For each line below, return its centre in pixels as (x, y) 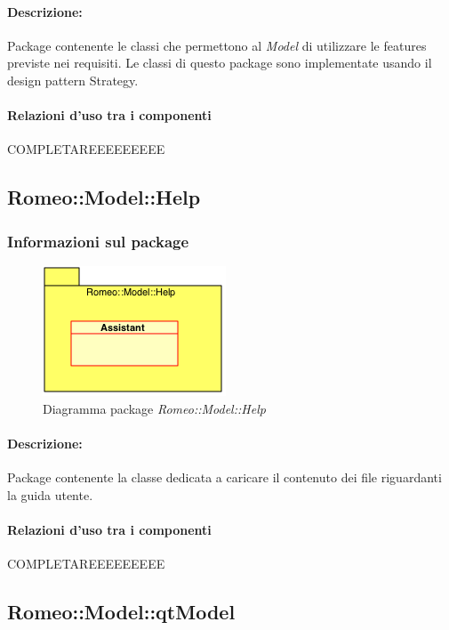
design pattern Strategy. (73, 80)
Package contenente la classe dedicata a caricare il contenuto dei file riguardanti (224, 477)
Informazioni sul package (98, 241)
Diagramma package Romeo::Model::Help (154, 408)
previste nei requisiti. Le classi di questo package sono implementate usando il (220, 63)
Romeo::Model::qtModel (121, 611)
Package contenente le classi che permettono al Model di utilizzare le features (217, 45)
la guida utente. (50, 494)
